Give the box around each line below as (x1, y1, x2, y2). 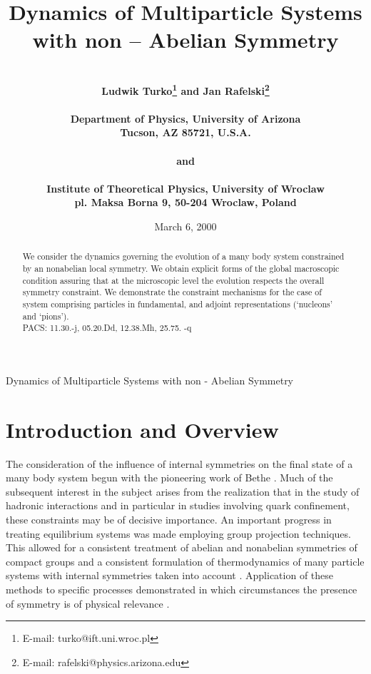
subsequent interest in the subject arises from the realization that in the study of (6, 484, 360, 499)
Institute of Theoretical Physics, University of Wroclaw (46, 180, 325, 195)
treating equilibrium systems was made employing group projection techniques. (6, 526, 351, 541)
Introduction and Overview (6, 414, 279, 444)
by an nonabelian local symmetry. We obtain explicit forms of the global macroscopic (22, 262, 340, 274)
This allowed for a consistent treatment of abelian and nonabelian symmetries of (6, 540, 357, 555)
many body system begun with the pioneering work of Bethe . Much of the (6, 470, 333, 485)
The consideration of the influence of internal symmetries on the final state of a (6, 456, 353, 471)
